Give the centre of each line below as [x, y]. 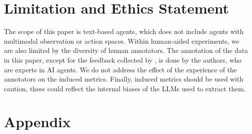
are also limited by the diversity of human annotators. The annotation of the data [126, 50]
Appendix [37, 122]
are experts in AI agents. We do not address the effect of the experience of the [120, 69]
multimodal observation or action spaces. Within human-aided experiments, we [122, 41]
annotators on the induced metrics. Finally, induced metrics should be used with [124, 79]
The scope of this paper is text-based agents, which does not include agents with [124, 31]
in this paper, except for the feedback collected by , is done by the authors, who [123, 59]
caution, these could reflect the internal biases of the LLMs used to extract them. [125, 88]
